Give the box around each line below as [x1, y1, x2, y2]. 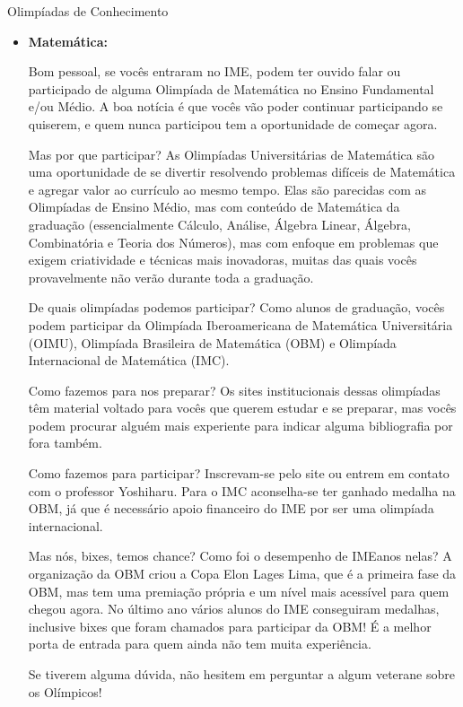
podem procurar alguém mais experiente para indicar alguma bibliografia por [28, 415, 453, 434]
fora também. [28, 433, 102, 452]
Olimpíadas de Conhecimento [7, 2, 169, 20]
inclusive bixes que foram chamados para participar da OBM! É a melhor [28, 616, 432, 635]
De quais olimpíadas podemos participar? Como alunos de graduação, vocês [28, 298, 445, 317]
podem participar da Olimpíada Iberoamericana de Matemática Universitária [28, 315, 453, 334]
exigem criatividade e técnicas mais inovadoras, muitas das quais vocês [28, 250, 417, 269]
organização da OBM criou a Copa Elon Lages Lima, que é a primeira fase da [28, 564, 457, 583]
